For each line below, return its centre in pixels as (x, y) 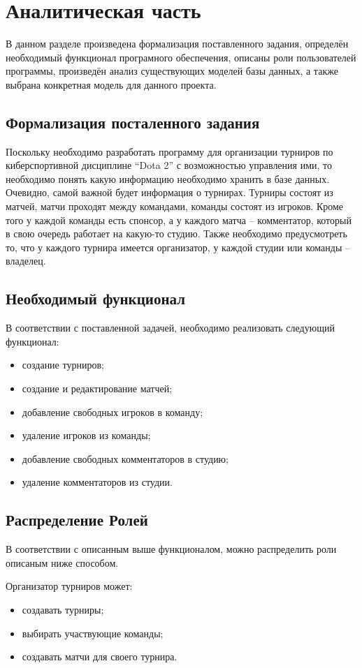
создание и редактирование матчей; (97, 388)
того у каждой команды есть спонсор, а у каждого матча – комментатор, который (179, 220)
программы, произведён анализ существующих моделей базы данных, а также (172, 71)
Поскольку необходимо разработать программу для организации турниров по (169, 151)
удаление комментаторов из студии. (97, 482)
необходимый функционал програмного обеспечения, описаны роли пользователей (181, 57)
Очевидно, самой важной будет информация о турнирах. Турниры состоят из (169, 192)
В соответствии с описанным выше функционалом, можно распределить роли (171, 549)
